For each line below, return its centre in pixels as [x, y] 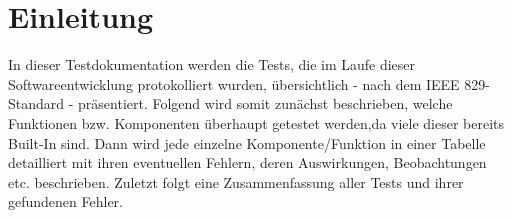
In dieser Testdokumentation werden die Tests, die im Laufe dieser [212, 64]
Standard [36, 103]
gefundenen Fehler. [65, 201]
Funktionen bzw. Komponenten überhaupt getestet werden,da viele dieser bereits [256, 122]
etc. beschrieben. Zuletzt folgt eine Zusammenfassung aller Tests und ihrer [236, 181]
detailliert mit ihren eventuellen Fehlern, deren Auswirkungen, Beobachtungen [247, 162]
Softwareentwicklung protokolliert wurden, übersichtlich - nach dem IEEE [234, 83]
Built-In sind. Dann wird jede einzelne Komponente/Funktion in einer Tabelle [247, 142]
